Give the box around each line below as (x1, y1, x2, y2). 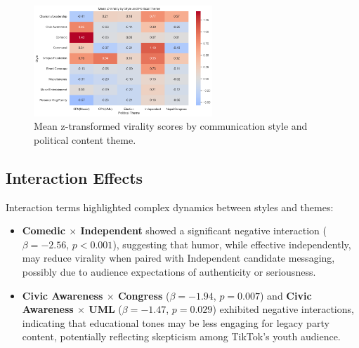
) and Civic (260, 288, 312, 302)
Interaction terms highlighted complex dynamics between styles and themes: (6, 199, 334, 214)
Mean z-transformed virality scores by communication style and (34, 119, 308, 133)
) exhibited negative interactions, (212, 302, 354, 316)
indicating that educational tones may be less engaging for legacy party (22, 315, 329, 330)
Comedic (22, 223, 65, 238)
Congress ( (117, 288, 170, 302)
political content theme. (34, 132, 136, 147)
